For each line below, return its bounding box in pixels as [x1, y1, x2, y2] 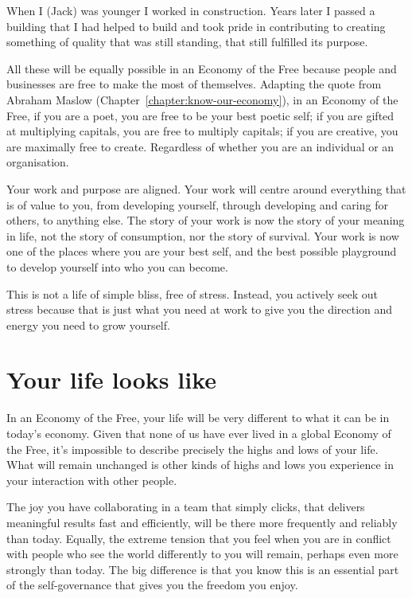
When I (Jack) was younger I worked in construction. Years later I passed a [6, 2, 375, 18]
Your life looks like [6, 363, 216, 396]
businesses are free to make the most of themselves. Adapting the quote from [6, 76, 382, 92]
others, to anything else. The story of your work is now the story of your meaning [6, 212, 405, 229]
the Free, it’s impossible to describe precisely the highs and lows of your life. [6, 440, 379, 457]
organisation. [6, 154, 69, 170]
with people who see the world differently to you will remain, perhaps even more [6, 545, 398, 562]
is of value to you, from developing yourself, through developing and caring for [6, 196, 388, 213]
